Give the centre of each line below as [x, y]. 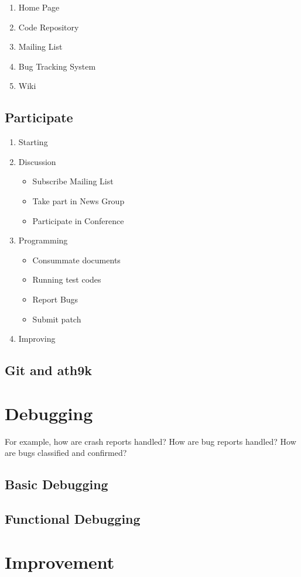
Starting [33, 142]
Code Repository [49, 27]
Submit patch [57, 319]
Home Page [39, 7]
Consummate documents [76, 260]
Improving [37, 339]
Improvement [60, 561]
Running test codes [67, 279]
